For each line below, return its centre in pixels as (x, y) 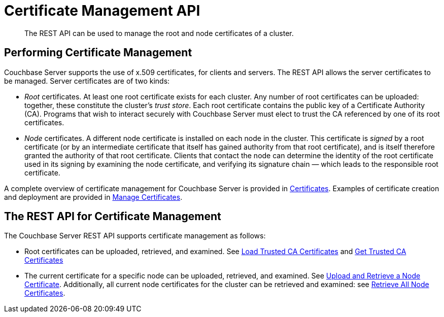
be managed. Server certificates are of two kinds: (87, 81)
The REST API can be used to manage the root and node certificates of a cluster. (159, 33)
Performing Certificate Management (98, 53)
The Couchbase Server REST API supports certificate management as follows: (135, 236)
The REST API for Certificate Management (113, 217)
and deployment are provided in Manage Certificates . (93, 197)
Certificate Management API (102, 11)
